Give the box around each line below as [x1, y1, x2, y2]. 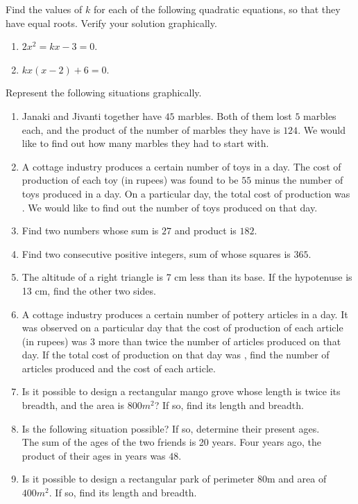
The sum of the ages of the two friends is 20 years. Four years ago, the [22, 435, 322, 449]
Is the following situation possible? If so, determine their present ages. [22, 421, 320, 435]
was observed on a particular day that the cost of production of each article [22, 320, 343, 335]
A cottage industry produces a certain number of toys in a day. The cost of [22, 159, 341, 173]
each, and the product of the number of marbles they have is [22, 122, 280, 137]
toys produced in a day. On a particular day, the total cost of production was [22, 186, 350, 200]
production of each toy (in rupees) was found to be [22, 173, 239, 187]
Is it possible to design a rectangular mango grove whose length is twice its [22, 384, 341, 399]
